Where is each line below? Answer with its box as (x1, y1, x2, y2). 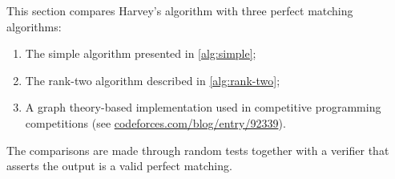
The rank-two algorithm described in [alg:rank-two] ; (25, 71, 280, 88)
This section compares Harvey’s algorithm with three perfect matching (6, 2, 353, 18)
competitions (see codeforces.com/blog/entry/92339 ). (25, 114, 286, 131)
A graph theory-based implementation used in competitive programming (25, 99, 381, 116)
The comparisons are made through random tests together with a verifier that (6, 141, 389, 158)
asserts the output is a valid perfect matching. (6, 157, 232, 174)
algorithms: (6, 18, 62, 35)
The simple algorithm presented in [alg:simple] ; (25, 45, 256, 62)
